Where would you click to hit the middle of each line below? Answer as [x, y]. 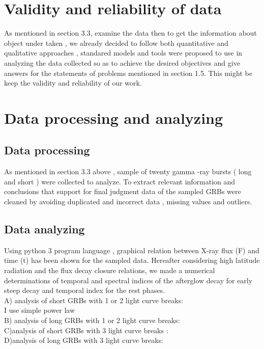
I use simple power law [39, 310]
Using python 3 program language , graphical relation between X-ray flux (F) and [132, 250]
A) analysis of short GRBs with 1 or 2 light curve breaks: [94, 300]
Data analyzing [45, 229]
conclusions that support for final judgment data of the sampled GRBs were [123, 191]
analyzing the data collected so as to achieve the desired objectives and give [122, 62]
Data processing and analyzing [114, 117]
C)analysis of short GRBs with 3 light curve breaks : [86, 330]
